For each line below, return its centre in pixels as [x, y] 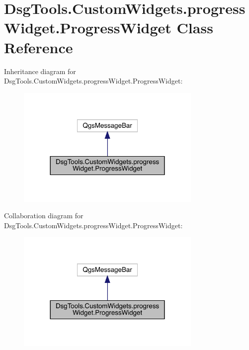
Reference [39, 47]
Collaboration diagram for [44, 216]
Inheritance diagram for [40, 71]
